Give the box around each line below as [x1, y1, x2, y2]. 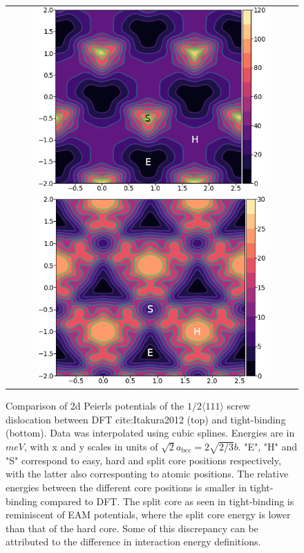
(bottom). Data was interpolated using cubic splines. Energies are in [6, 425, 295, 440]
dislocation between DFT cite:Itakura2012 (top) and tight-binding [6, 412, 286, 426]
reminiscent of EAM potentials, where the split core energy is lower [6, 507, 291, 522]
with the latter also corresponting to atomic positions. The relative [6, 466, 289, 481]
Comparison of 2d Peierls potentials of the [6, 398, 184, 413]
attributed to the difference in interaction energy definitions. [6, 534, 261, 549]
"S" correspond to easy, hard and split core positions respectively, [6, 453, 281, 467]
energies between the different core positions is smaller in [6, 480, 247, 494]
